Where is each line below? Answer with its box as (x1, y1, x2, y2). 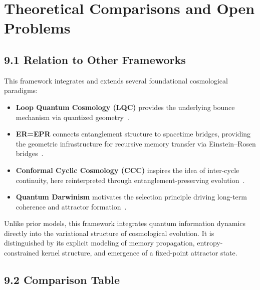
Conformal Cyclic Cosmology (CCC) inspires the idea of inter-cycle (16, 164, 239, 175)
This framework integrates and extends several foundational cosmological (4, 75, 228, 85)
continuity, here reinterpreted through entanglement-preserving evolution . (16, 174, 245, 185)
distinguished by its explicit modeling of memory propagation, (4, 237, 195, 248)
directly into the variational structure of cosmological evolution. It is (4, 227, 214, 238)
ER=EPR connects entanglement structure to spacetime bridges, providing (16, 128, 251, 139)
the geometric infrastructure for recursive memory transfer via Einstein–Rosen (16, 138, 256, 148)
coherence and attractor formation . (16, 201, 127, 211)
